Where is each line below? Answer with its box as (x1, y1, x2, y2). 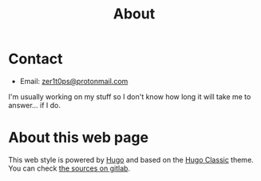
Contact (8, 50, 63, 68)
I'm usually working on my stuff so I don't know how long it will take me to (8, 91, 251, 101)
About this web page (8, 129, 149, 147)
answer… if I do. (8, 100, 61, 110)
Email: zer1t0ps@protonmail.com (19, 76, 129, 86)
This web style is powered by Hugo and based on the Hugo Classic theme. (8, 155, 254, 164)
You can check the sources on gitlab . (8, 163, 130, 173)
